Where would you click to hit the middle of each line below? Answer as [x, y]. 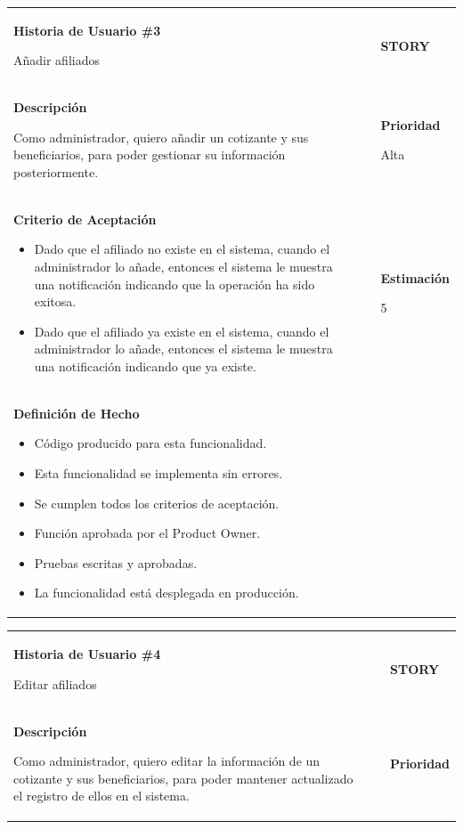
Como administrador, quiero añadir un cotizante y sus [161, 137]
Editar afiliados [55, 683]
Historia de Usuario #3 [87, 30]
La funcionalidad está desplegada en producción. [167, 593]
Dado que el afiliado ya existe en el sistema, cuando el [182, 331]
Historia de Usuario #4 [87, 654]
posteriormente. [56, 171]
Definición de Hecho [77, 413]
